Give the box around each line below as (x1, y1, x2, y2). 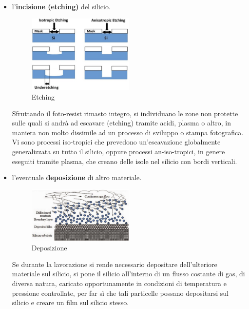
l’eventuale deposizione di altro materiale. (12, 172, 142, 183)
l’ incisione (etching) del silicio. (12, 1, 111, 11)
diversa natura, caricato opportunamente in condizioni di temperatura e (12, 278, 227, 288)
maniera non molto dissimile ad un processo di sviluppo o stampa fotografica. (12, 127, 244, 137)
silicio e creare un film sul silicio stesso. (12, 297, 129, 308)
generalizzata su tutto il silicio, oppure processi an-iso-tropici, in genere (12, 146, 225, 157)
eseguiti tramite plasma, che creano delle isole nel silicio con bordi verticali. (12, 156, 237, 166)
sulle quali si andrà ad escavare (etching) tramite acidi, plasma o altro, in (12, 118, 231, 128)
